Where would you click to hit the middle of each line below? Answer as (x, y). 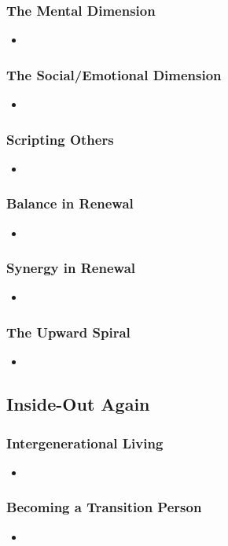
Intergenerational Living (85, 443)
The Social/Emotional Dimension (114, 74)
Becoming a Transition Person (104, 507)
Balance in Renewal (70, 203)
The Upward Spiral (68, 332)
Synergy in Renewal (71, 268)
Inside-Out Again (78, 404)
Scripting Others (60, 139)
